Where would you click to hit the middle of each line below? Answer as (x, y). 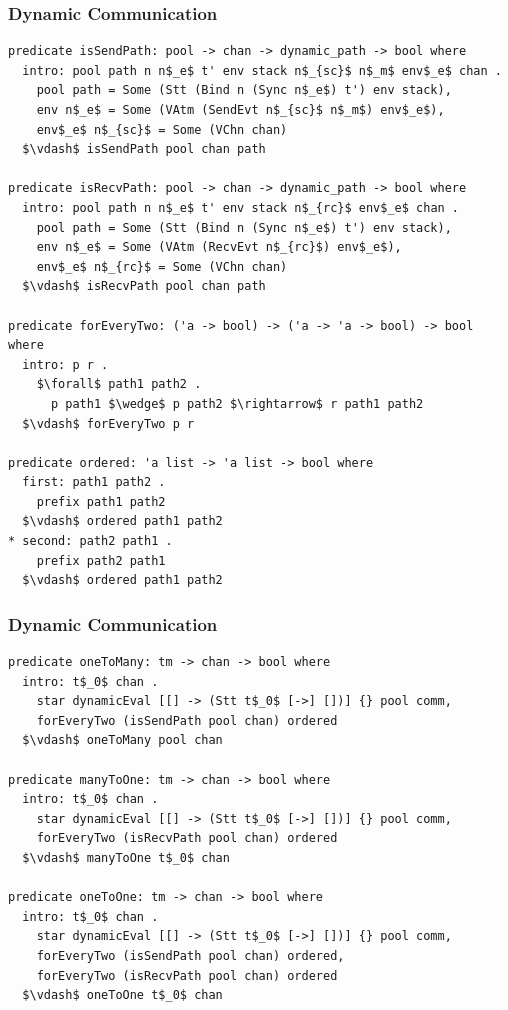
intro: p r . (65, 364)
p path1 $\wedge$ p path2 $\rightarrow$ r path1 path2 (237, 403)
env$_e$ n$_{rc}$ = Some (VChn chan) (162, 266)
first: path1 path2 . (94, 482)
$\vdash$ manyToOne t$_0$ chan (126, 858)
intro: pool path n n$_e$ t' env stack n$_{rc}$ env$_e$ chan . (241, 207)
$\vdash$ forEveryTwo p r (108, 423)
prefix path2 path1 (101, 560)
